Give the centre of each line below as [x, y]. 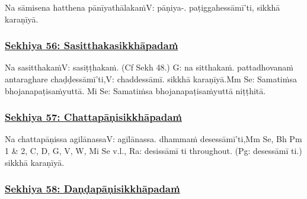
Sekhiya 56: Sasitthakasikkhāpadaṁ [92, 45]
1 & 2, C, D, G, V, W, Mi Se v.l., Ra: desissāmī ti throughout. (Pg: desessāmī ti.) [153, 150]
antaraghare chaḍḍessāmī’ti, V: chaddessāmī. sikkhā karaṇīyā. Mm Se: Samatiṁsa [151, 79]
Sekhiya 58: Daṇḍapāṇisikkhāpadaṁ [92, 189]
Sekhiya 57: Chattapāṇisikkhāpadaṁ [93, 117]
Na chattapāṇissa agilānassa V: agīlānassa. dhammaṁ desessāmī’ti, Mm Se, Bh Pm [153, 139]
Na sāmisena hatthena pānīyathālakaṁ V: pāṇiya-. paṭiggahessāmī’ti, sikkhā [143, 7]
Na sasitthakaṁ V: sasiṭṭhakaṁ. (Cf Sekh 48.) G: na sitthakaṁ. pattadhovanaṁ [149, 67]
